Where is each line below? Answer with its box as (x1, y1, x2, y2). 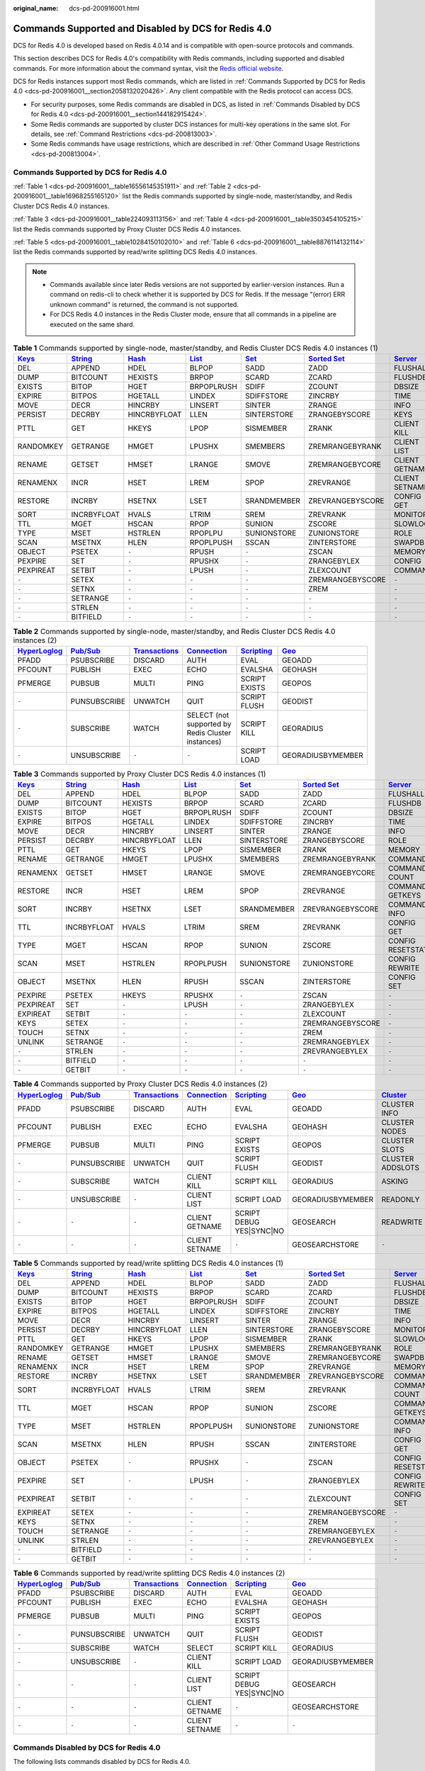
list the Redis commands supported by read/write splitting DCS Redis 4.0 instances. (13, 248, 258, 256)
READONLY (381, 1194, 420, 1204)
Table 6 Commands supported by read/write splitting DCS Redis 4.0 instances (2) (13, 1568, 285, 1578)
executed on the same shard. (50, 319, 135, 329)
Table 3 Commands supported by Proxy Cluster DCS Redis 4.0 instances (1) (13, 769, 266, 779)
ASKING (381, 1176, 409, 1186)
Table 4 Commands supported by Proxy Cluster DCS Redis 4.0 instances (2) (13, 1079, 268, 1089)
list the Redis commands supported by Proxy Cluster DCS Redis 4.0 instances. (13, 225, 242, 233)
